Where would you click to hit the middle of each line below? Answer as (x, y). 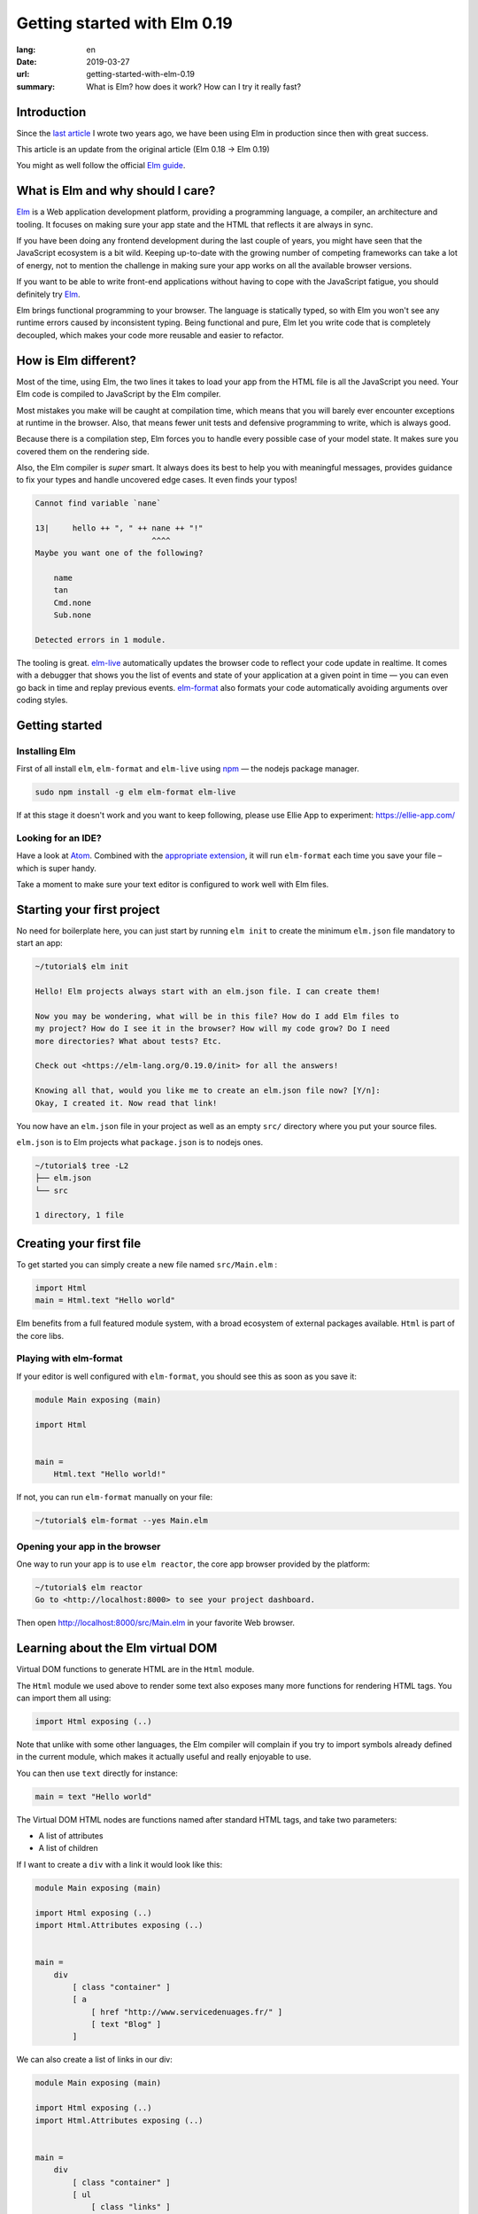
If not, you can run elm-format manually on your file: (114, 1498)
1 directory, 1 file (79, 1215)
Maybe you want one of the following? (119, 553)
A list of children (68, 1848)
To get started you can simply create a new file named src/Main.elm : (147, 1264)
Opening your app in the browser (89, 1546)
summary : (36, 86)
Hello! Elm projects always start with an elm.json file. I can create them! (208, 991)
